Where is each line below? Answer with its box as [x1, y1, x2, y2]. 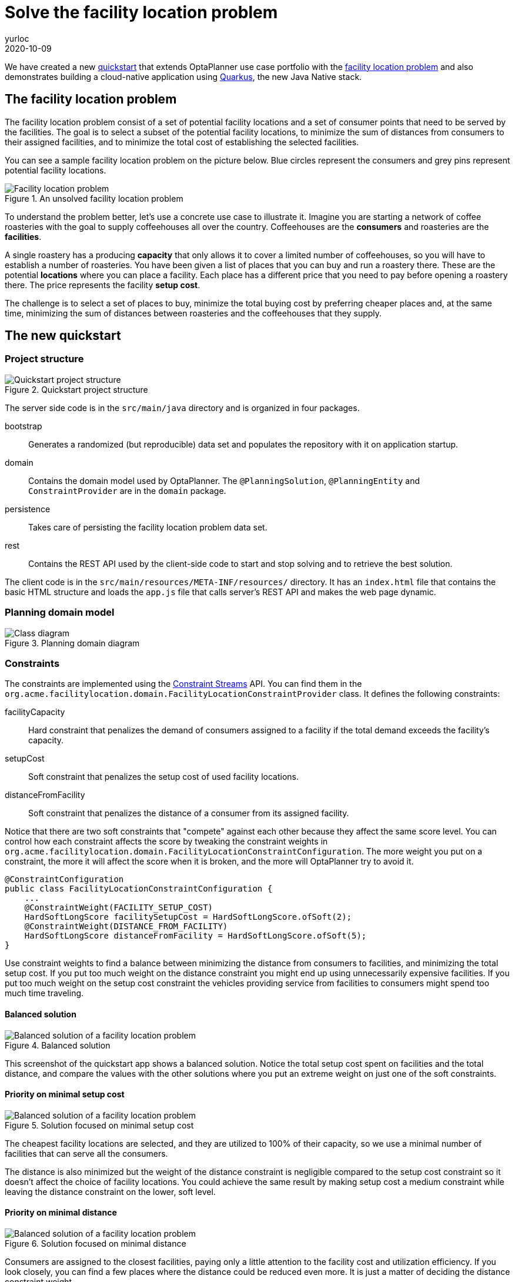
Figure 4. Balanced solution [5, 1040, 111, 1050]
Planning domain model [5, 606, 115, 619]
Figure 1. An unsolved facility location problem [5, 193, 183, 203]
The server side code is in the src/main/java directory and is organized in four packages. [5, 402, 360, 413]
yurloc [5, 33, 29, 44]
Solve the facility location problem [5, 2, 278, 22]
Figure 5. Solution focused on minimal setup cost [5, 1120, 194, 1130]
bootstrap [5, 420, 42, 431]
